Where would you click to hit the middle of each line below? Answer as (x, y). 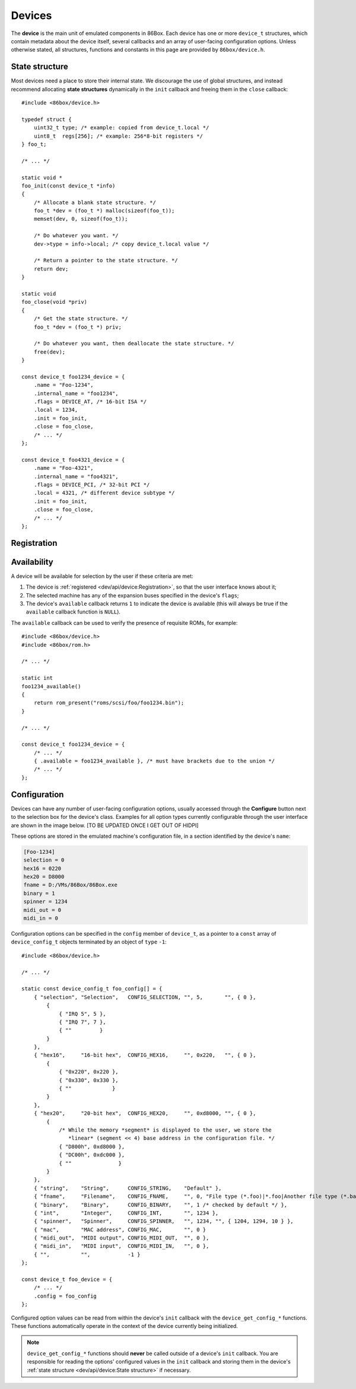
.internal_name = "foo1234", (76, 393)
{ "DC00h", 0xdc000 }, (92, 1155)
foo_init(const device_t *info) (69, 186)
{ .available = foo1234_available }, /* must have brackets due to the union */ (154, 761)
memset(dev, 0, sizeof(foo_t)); (81, 219)
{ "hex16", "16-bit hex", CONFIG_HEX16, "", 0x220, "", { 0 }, (145, 1055)
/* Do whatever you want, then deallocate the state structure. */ (134, 344)
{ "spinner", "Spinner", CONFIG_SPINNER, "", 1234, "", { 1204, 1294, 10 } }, (163, 1221)
